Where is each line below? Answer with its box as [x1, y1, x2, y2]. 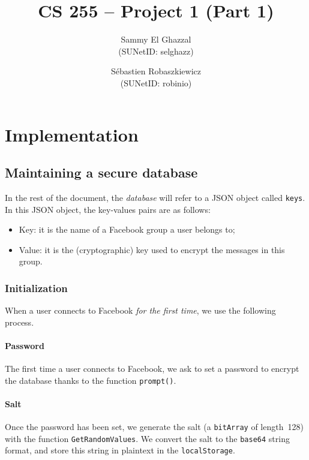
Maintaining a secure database [5, 163, 198, 182]
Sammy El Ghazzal [121, 33, 191, 46]
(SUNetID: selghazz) [118, 44, 194, 57]
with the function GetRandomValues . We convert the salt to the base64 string [5, 432, 290, 444]
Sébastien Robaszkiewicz [110, 65, 202, 77]
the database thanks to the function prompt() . [5, 374, 176, 386]
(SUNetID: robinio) [120, 76, 192, 89]
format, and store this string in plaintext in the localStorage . [5, 444, 235, 456]
